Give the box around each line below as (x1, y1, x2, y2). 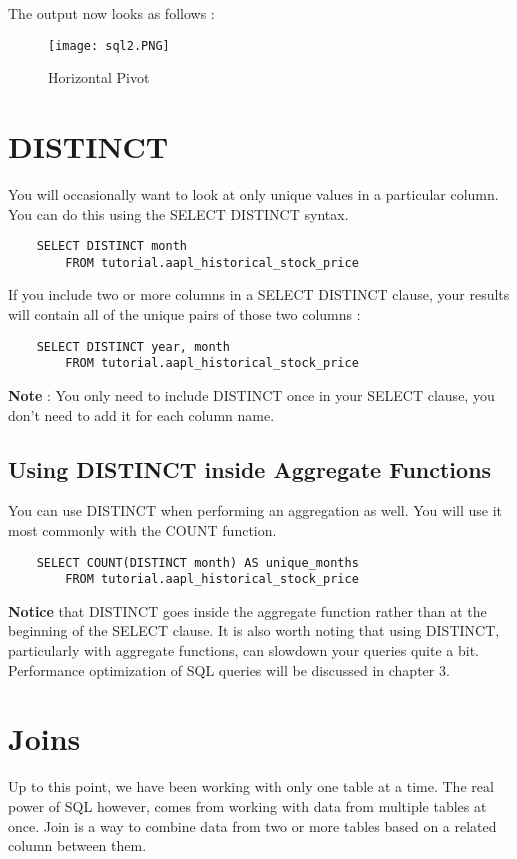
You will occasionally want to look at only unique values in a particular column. (8, 183, 499, 204)
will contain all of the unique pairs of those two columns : (8, 304, 361, 325)
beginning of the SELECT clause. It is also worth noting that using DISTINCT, (8, 620, 500, 641)
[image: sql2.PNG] (48, 38, 170, 53)
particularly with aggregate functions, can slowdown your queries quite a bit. (8, 640, 480, 661)
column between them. (8, 835, 147, 856)
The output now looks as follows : (8, 3, 215, 23)
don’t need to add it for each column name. (8, 404, 275, 425)
